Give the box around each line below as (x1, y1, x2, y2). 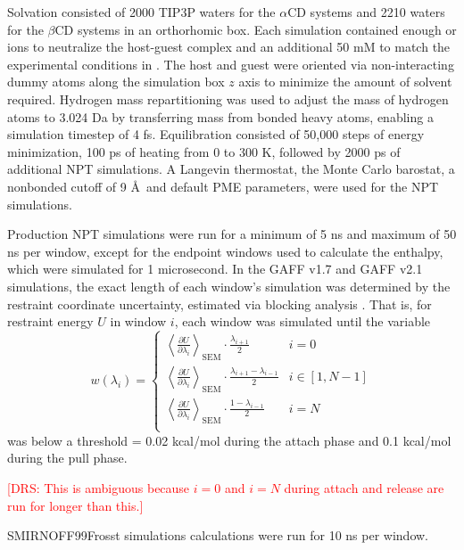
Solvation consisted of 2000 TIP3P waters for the (7, 3, 276, 21)
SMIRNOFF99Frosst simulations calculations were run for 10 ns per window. (7, 526, 429, 545)
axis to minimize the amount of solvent (238, 72, 452, 91)
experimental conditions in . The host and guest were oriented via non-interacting (7, 54, 454, 73)
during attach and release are (284, 478, 444, 497)
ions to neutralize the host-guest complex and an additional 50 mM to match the (7, 37, 451, 56)
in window (110, 312, 167, 331)
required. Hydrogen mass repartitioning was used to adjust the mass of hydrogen (7, 89, 449, 108)
